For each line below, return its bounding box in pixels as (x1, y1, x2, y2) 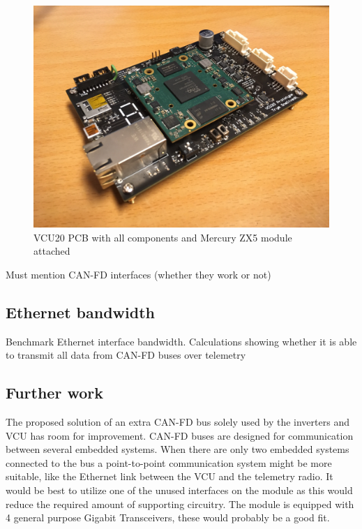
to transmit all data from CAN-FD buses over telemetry (6, 348, 246, 362)
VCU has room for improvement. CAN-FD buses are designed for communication (6, 428, 354, 442)
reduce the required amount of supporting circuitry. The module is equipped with (6, 496, 354, 511)
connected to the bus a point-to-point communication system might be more (6, 455, 332, 470)
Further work (6, 382, 103, 403)
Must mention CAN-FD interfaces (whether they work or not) (6, 267, 271, 281)
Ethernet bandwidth (6, 301, 155, 322)
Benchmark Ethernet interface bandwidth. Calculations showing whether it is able (6, 334, 357, 348)
